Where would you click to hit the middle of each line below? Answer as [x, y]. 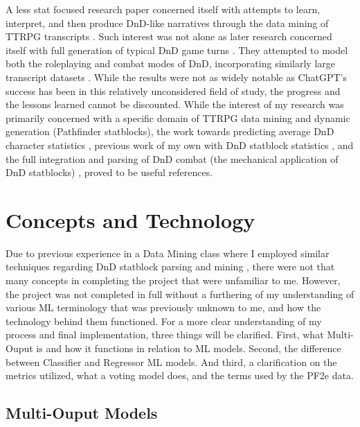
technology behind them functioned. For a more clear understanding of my [164, 321]
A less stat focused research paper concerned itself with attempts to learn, [163, 9]
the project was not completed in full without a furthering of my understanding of [180, 294]
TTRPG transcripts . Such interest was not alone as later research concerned [169, 36]
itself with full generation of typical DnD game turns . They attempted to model [177, 50]
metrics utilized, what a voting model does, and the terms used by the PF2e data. [180, 375]
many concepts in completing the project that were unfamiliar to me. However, [173, 280]
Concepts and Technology [130, 219]
